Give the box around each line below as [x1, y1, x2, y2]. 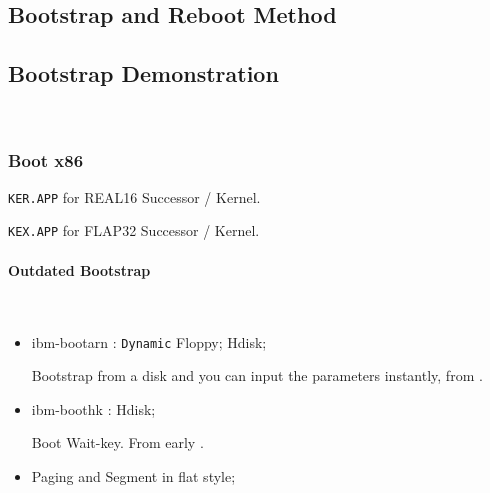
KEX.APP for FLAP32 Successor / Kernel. [8, 220, 260, 241]
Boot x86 [8, 147, 84, 172]
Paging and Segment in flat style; [31, 465, 236, 486]
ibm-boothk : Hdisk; [31, 398, 156, 419]
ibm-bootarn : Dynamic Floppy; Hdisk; [31, 331, 267, 352]
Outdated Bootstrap [8, 259, 151, 280]
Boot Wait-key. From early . [31, 432, 204, 453]
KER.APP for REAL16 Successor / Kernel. [8, 186, 261, 207]
